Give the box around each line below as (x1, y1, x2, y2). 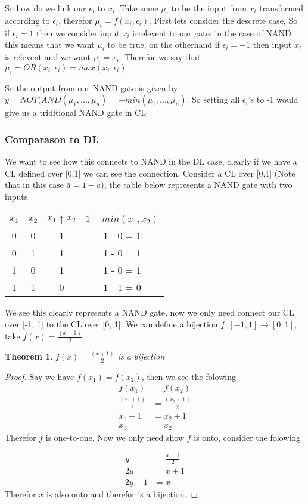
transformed (259, 2, 304, 14)
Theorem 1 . (5, 350, 53, 362)
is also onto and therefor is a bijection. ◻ (46, 488, 198, 500)
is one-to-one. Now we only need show (45, 431, 185, 443)
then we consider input (36, 26, 120, 39)
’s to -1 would (248, 93, 298, 106)
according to (5, 14, 50, 26)
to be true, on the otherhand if (107, 38, 220, 51)
